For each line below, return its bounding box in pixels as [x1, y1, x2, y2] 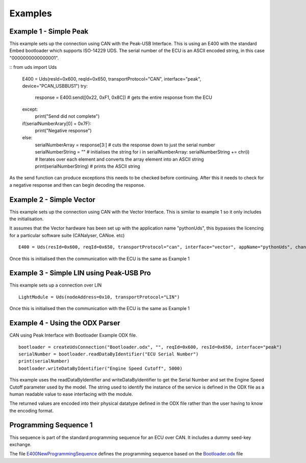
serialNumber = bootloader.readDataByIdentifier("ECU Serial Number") [18, 351, 199, 357]
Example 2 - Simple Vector [9, 195, 95, 204]
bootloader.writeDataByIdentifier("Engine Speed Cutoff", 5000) [18, 365, 183, 371]
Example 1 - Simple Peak [9, 27, 89, 36]
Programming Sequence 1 [9, 421, 93, 429]
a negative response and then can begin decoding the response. [9, 182, 145, 188]
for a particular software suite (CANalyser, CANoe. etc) [9, 232, 125, 238]
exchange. [9, 441, 32, 447]
